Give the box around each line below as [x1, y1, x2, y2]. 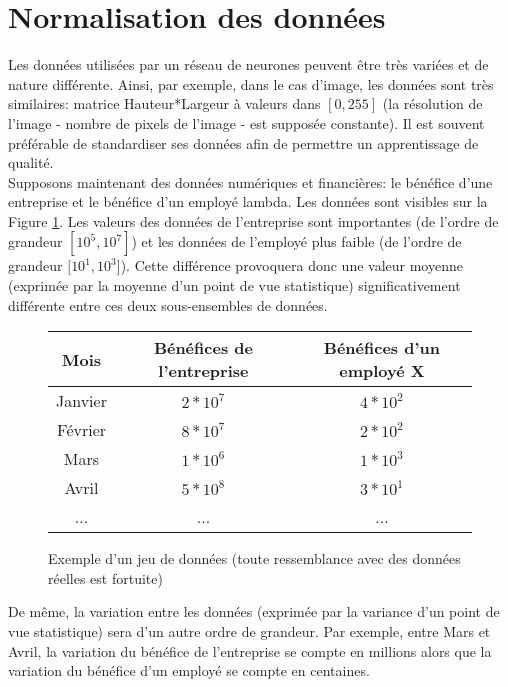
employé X [339, 359, 425, 383]
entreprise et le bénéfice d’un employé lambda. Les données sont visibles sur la [8, 191, 488, 212]
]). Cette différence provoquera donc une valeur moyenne [116, 255, 463, 276]
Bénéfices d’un [323, 336, 441, 360]
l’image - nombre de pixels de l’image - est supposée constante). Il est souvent [8, 112, 485, 133]
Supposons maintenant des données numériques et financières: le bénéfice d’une [8, 171, 493, 192]
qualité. [8, 152, 54, 173]
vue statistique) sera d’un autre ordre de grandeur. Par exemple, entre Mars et [8, 621, 491, 642]
